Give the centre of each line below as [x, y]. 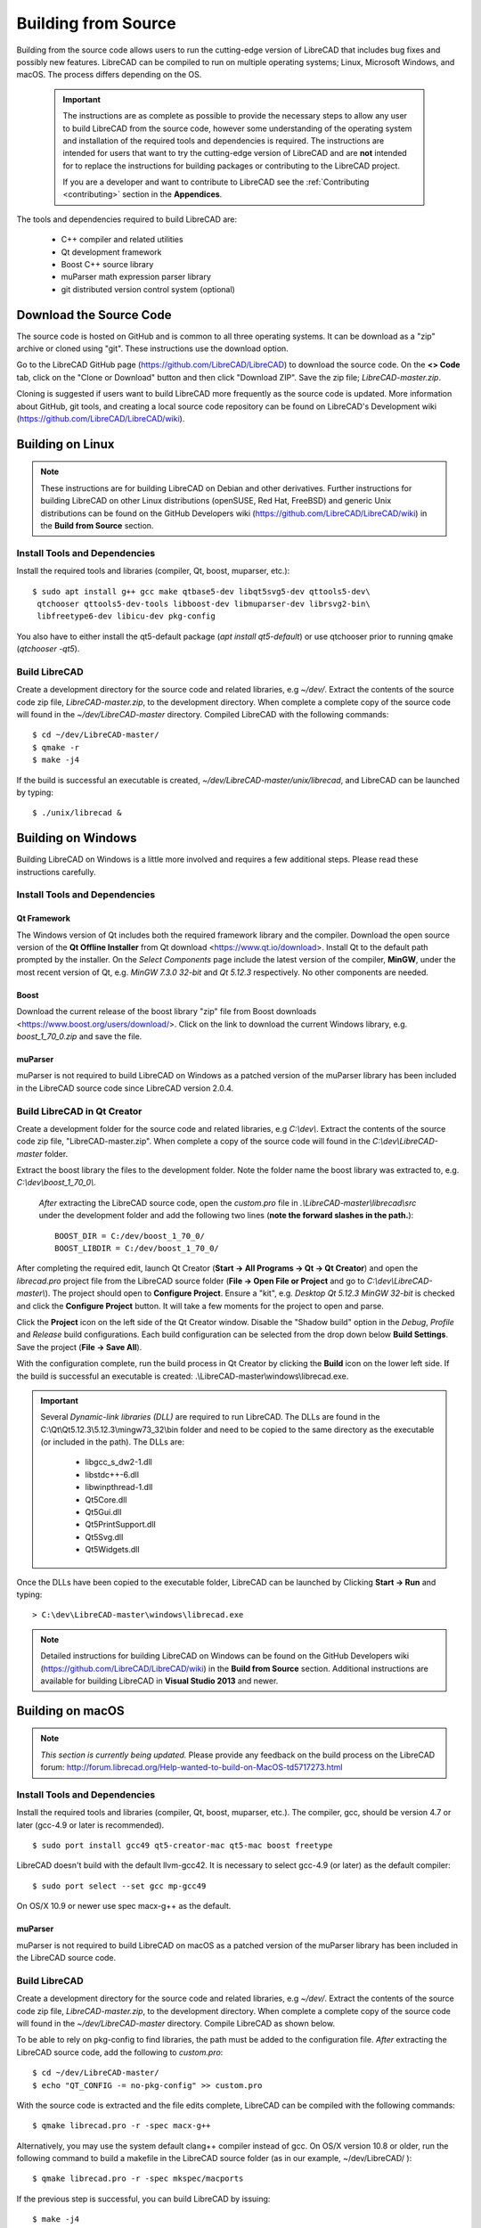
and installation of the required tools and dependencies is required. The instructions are [224, 140]
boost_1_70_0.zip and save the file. [79, 1036]
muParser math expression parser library [136, 277]
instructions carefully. [56, 872]
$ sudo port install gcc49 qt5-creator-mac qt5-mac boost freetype [183, 1846]
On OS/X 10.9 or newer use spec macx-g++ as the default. [124, 1906]
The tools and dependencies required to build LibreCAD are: [127, 219]
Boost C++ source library [107, 265]
